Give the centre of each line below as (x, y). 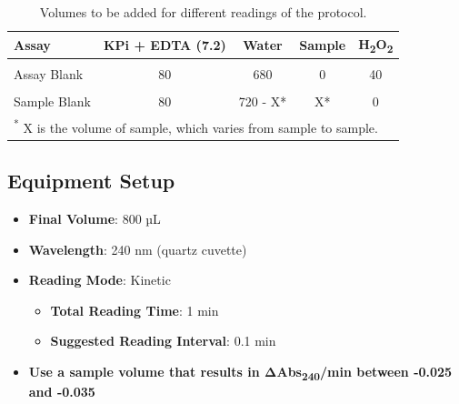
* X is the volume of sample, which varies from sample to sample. (196, 126)
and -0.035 (62, 392)
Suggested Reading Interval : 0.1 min (163, 341)
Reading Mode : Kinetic (100, 280)
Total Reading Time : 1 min (135, 310)
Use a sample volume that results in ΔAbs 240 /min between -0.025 (240, 373)
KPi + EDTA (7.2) (165, 44)
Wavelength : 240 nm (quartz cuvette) (138, 249)
